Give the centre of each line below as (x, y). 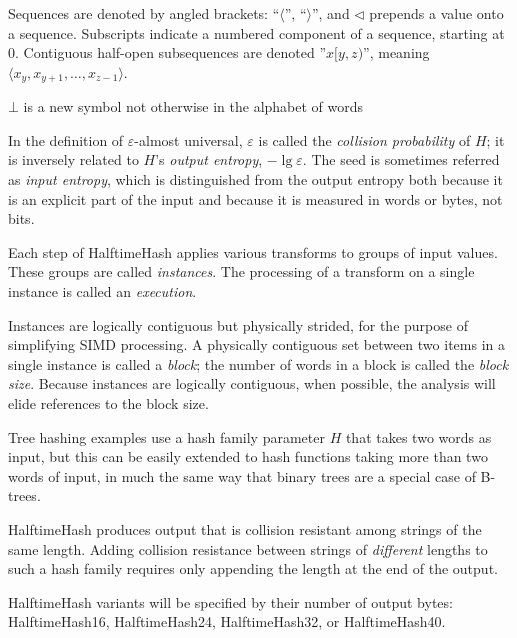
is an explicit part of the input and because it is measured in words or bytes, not (255, 198)
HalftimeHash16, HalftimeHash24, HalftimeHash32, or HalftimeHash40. (227, 621)
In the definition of (66, 139)
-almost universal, (188, 139)
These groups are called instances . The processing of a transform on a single (241, 271)
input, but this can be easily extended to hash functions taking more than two (248, 456)
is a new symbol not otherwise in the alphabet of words (193, 106)
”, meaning (396, 52)
